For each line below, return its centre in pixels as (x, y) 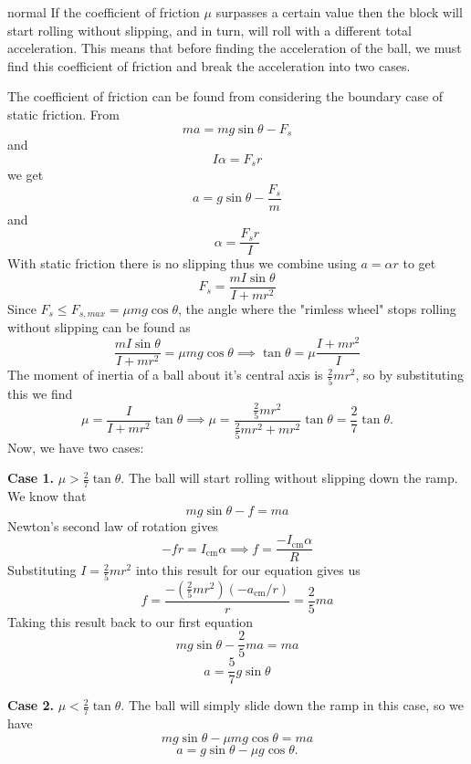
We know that (47, 496)
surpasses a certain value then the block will (339, 12)
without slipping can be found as (99, 327)
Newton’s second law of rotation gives (113, 525)
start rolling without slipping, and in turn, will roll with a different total (209, 30)
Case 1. (31, 478)
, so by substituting (409, 375)
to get (419, 263)
